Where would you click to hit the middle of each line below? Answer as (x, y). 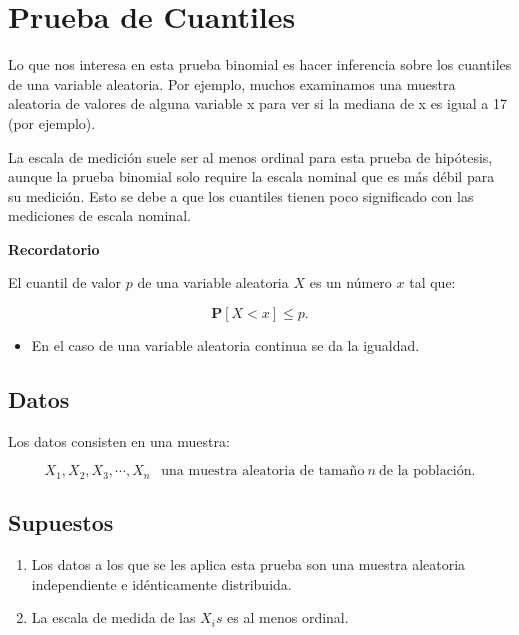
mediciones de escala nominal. (99, 215)
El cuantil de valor (65, 282)
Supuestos (61, 522)
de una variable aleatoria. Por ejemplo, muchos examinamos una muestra (232, 83)
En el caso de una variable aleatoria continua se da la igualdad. (225, 345)
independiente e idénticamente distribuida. (161, 583)
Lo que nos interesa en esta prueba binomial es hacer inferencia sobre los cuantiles (260, 64)
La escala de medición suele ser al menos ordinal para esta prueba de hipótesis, (250, 156)
